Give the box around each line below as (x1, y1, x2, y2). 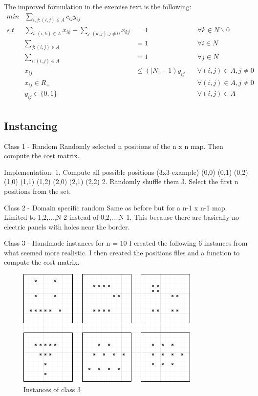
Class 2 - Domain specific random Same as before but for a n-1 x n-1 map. (4, 202, 227, 212)
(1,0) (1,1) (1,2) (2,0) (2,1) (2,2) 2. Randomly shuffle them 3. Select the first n (4, 176, 238, 187)
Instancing (4, 118, 58, 133)
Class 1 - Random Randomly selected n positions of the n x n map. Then (4, 141, 223, 151)
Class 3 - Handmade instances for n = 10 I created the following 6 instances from (4, 238, 248, 248)
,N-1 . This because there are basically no (117, 212, 239, 222)
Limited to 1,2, (4, 212, 49, 222)
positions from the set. (4, 186, 71, 196)
